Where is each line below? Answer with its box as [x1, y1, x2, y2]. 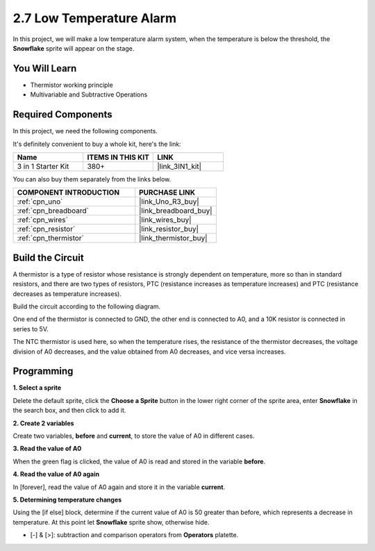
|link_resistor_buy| [139, 224, 199, 234]
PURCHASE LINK [139, 188, 196, 197]
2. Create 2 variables [12, 419, 74, 427]
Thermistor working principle [30, 81, 114, 89]
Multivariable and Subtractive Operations [30, 90, 148, 99]
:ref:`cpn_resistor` [17, 224, 76, 234]
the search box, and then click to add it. [12, 406, 126, 415]
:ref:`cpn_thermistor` [17, 233, 85, 243]
